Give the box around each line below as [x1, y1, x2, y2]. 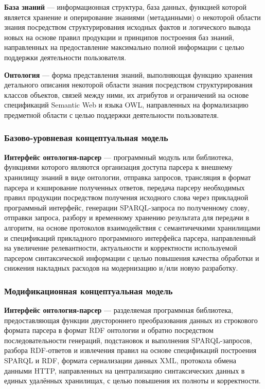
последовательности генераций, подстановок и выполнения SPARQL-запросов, [4, 334, 252, 345]
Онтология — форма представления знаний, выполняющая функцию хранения [4, 69, 253, 80]
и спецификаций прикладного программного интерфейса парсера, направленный [4, 232, 256, 243]
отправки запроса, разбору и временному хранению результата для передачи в [4, 212, 250, 223]
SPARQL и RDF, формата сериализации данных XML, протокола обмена [4, 355, 236, 366]
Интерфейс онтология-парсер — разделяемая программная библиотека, [4, 305, 233, 315]
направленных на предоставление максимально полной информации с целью [4, 42, 244, 52]
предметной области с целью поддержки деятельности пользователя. [4, 109, 219, 120]
